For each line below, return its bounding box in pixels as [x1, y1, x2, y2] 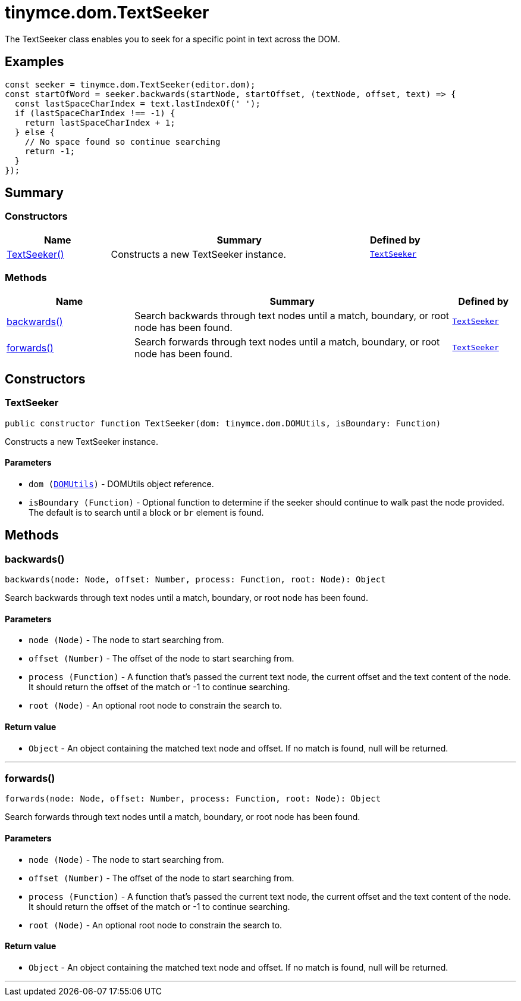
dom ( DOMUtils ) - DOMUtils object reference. [29, 479, 214, 489]
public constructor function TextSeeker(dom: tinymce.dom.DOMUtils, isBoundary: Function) [5, 418, 441, 428]
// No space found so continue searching [24, 136, 221, 146]
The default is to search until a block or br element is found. [29, 507, 264, 517]
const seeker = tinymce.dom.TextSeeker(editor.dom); [5, 79, 256, 89]
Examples [5, 54, 64, 70]
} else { [14, 127, 55, 137]
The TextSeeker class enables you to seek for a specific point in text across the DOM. [5, 33, 340, 44]
